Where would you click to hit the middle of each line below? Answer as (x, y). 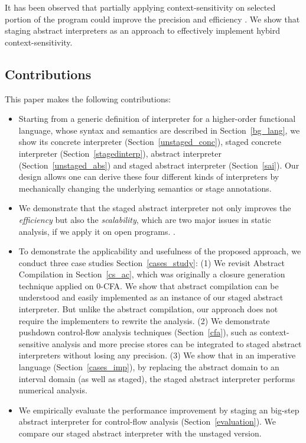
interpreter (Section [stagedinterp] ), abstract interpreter (120, 153)
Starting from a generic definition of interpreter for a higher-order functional (157, 119)
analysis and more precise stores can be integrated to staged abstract (177, 343)
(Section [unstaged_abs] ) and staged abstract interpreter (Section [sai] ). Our (159, 165)
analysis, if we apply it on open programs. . (97, 231)
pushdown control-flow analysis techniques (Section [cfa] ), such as (138, 332)
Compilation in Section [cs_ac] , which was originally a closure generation (152, 274)
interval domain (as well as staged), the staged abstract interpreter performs (157, 378)
